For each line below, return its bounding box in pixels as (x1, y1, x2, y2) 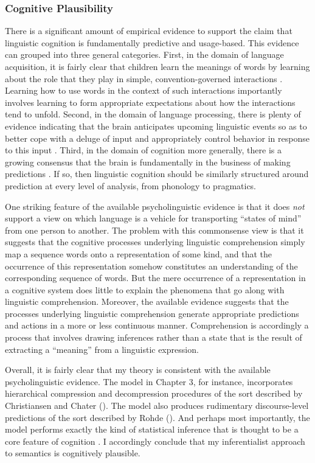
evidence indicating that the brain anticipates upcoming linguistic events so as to (5, 119, 307, 132)
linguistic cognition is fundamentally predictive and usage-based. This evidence (5, 36, 299, 49)
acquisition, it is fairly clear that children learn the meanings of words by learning (5, 60, 310, 72)
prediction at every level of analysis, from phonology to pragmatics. (5, 179, 257, 192)
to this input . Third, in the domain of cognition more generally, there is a (5, 144, 282, 156)
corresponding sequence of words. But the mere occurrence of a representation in (5, 271, 306, 284)
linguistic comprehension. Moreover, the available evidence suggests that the (5, 295, 289, 308)
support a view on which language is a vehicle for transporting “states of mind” (5, 212, 302, 225)
